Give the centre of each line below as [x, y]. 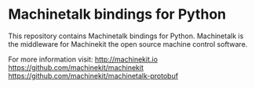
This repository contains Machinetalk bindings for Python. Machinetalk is [126, 36]
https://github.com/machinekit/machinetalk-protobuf [93, 76]
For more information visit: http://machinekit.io [83, 59]
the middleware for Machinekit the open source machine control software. [128, 44]
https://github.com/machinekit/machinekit [76, 67]
